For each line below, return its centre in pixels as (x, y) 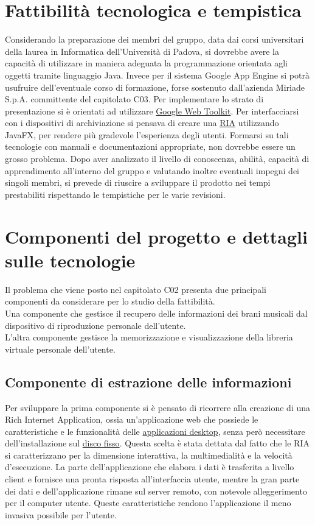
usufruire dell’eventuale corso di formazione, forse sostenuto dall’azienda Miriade (155, 87)
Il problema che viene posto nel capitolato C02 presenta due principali (136, 289)
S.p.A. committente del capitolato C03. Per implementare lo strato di (134, 99)
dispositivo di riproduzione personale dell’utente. (95, 325)
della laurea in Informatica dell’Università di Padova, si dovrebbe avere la (142, 51)
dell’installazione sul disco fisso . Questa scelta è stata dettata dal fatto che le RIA (157, 443)
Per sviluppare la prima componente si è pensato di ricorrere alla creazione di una (158, 407)
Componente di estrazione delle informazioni (148, 382)
